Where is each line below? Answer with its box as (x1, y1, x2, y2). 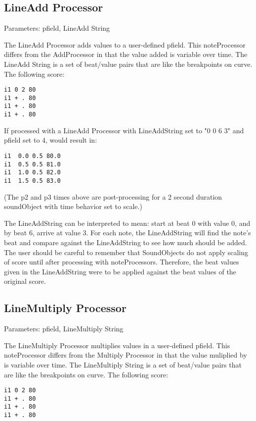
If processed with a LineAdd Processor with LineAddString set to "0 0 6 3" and (4, 125, 244, 135)
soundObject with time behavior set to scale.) (4, 201, 142, 211)
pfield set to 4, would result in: (4, 135, 97, 145)
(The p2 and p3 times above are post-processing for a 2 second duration (4, 191, 222, 202)
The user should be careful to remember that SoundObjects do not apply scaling (4, 247, 248, 257)
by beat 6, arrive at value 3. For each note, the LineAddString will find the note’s (4, 227, 251, 238)
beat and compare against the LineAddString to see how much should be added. (4, 237, 247, 247)
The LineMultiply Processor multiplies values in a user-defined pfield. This (4, 340, 230, 350)
